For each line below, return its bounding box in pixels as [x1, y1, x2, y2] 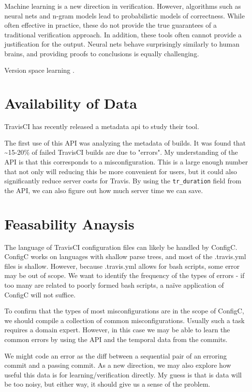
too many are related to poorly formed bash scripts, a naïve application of [4, 280, 224, 290]
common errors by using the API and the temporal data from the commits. [4, 334, 228, 344]
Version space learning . [4, 65, 74, 75]
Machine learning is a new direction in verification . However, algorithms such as [4, 1, 241, 11]
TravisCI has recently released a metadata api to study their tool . [4, 121, 199, 131]
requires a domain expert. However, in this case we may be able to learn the [4, 325, 230, 335]
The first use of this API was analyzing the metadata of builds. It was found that [4, 137, 246, 147]
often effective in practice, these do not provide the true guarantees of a [4, 20, 217, 30]
